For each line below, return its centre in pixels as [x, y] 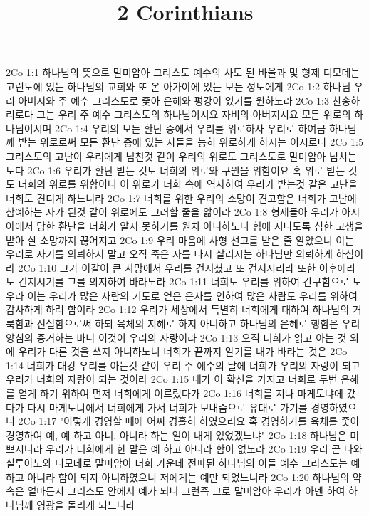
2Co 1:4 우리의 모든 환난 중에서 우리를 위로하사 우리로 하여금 [191, 128]
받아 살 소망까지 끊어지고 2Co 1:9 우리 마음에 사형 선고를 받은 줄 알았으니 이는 [180, 239]
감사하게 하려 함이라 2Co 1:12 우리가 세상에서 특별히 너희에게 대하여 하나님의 [178, 309]
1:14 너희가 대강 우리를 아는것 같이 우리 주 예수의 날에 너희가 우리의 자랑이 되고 [183, 365]
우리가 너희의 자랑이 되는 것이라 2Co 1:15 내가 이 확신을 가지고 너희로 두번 [172, 379]
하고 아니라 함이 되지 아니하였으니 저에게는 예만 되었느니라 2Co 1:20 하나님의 [178, 476]
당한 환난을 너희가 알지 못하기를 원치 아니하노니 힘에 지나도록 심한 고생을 [200, 225]
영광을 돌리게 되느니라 [86, 504]
